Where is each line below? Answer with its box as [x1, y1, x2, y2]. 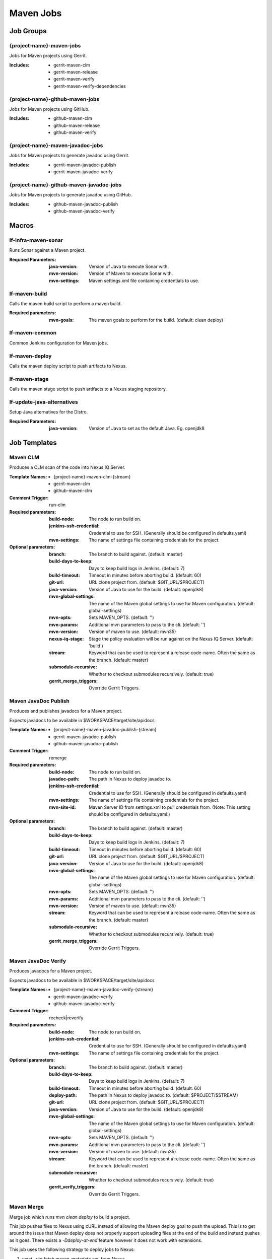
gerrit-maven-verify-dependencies [53, 83, 126, 89]
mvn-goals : [49, 317, 74, 323]
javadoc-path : [49, 776, 80, 782]
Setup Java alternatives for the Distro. [9, 409, 88, 415]
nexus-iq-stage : [49, 636, 84, 642]
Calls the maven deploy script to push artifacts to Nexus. [9, 363, 127, 369]
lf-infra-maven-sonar [9, 237, 63, 244]
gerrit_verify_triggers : [49, 1184, 96, 1190]
